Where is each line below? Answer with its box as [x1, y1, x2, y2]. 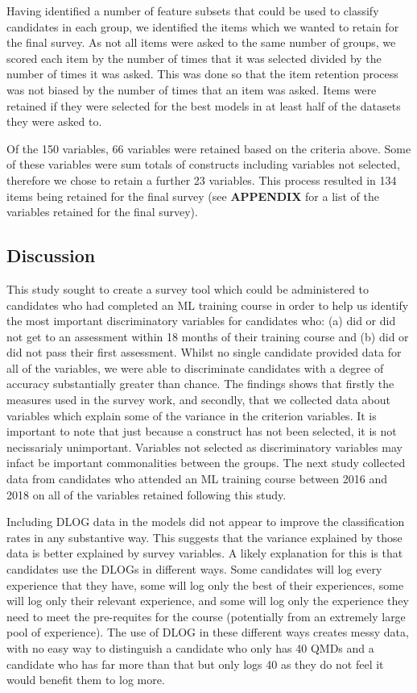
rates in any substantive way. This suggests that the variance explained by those [6, 528, 403, 545]
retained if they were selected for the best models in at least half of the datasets [6, 97, 401, 114]
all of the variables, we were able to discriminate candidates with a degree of [6, 359, 384, 376]
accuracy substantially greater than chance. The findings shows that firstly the [6, 375, 394, 392]
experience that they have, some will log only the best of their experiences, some [6, 576, 404, 593]
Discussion [6, 243, 96, 268]
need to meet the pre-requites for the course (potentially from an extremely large [6, 607, 406, 624]
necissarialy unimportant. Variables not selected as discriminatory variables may [6, 438, 403, 455]
